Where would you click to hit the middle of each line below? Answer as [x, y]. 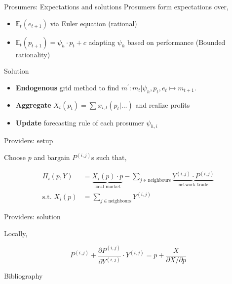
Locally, [16, 233]
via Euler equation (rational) [94, 23]
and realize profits [163, 104]
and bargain [52, 157]
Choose [15, 157]
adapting [102, 42]
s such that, [109, 157]
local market [108, 187]
